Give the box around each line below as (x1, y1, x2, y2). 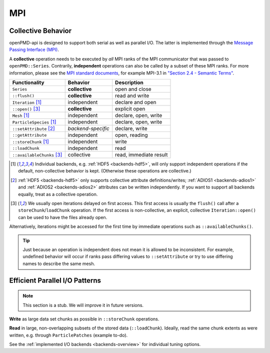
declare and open (115, 99, 156, 106)
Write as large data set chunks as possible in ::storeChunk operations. (9, 315, 159, 322)
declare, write (115, 125, 147, 132)
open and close (115, 85, 152, 92)
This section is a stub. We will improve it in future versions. (22, 302, 144, 308)
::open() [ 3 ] (12, 105, 40, 112)
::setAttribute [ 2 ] (12, 125, 55, 132)
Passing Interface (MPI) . (9, 46, 59, 52)
